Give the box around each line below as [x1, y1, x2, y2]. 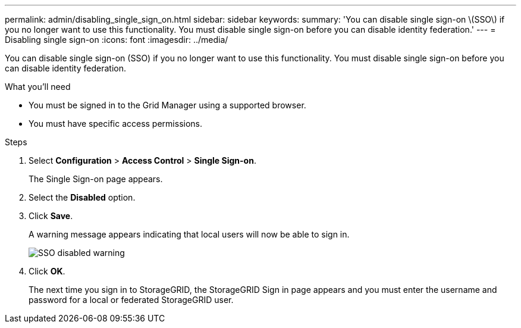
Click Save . [29, 211, 73, 221]
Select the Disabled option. [29, 192, 136, 202]
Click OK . [29, 266, 65, 276]
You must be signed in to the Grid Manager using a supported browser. [29, 100, 306, 110]
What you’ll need [5, 82, 71, 92]
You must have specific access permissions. [29, 118, 203, 129]
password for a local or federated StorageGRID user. [29, 295, 234, 305]
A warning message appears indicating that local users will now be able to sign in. [29, 229, 350, 239]
